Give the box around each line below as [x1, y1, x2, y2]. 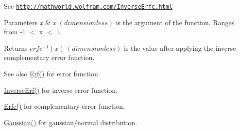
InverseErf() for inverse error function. [4, 85, 118, 95]
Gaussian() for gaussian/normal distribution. [4, 117, 137, 127]
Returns [4, 43, 28, 53]
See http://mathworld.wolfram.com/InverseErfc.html [4, 1, 173, 11]
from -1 [4, 27, 26, 37]
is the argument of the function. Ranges [116, 17, 235, 27]
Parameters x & [4, 17, 51, 27]
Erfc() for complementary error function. [4, 101, 125, 111]
